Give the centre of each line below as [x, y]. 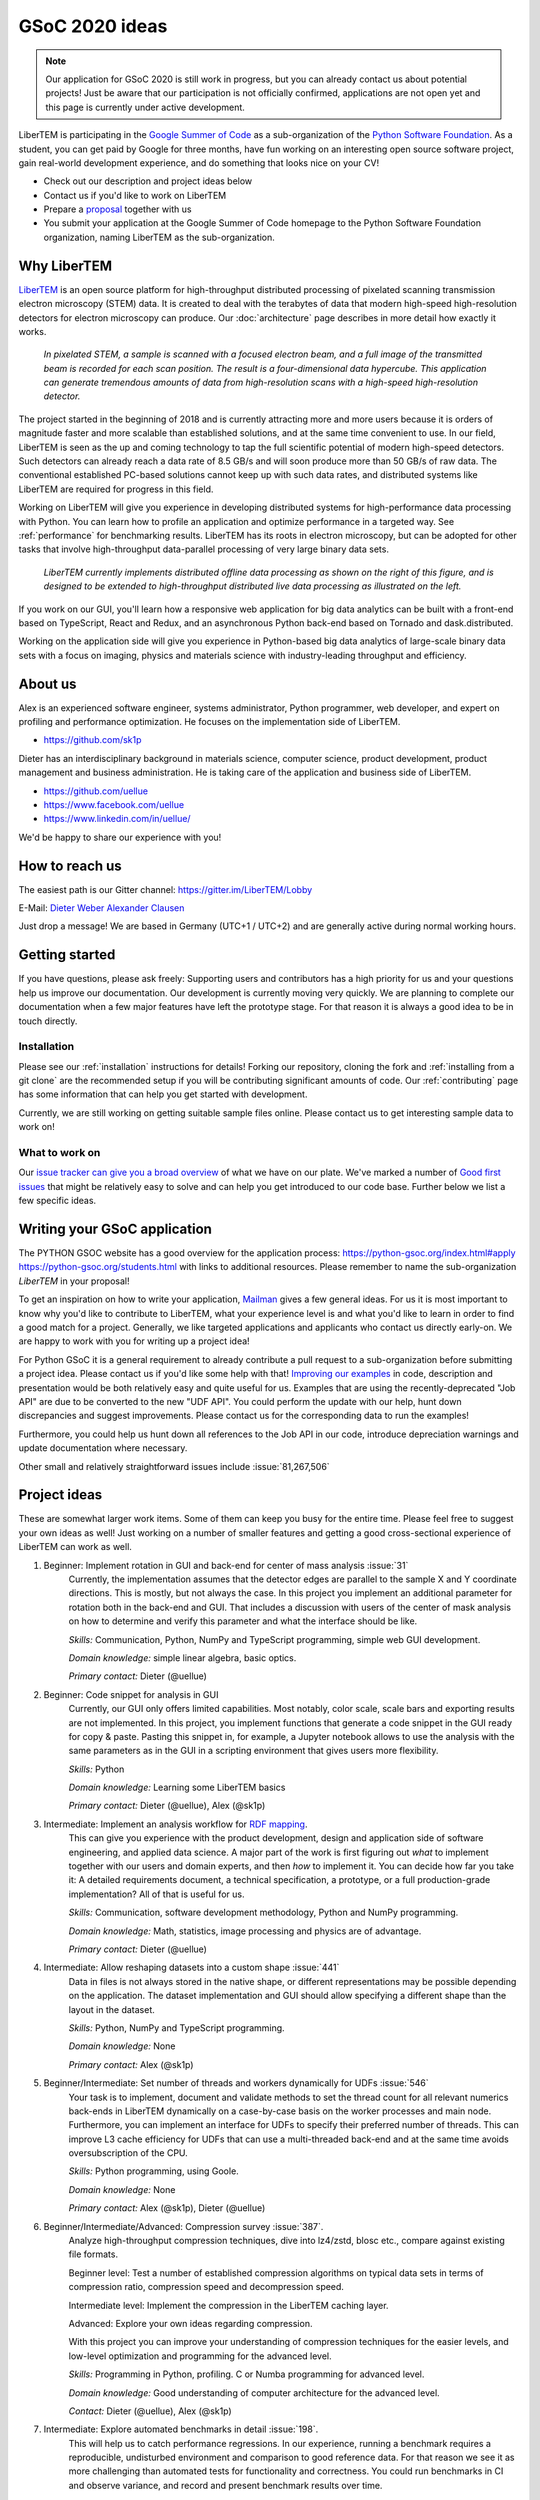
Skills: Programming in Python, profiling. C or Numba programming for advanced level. [246, 2374]
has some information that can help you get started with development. [163, 1094]
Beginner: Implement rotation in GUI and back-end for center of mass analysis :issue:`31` [226, 1565]
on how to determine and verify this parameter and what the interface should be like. [243, 1621]
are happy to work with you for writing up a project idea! [134, 1341]
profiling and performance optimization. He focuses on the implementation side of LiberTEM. [209, 722]
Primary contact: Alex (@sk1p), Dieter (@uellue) [167, 2208]
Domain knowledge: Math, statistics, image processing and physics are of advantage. [245, 1931]
